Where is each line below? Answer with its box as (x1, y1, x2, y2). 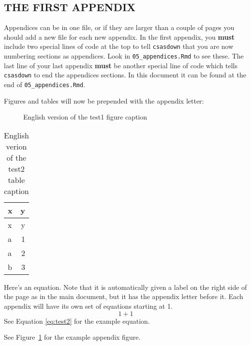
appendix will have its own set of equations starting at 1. (4, 300, 173, 311)
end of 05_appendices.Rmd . (4, 79, 86, 89)
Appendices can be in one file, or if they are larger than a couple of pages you (4, 22, 235, 32)
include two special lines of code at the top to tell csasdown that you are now (4, 41, 234, 51)
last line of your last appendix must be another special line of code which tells (4, 60, 237, 70)
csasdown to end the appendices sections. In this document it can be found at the (4, 70, 246, 80)
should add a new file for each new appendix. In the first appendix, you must (4, 31, 235, 42)
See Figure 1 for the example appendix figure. (4, 332, 141, 342)
